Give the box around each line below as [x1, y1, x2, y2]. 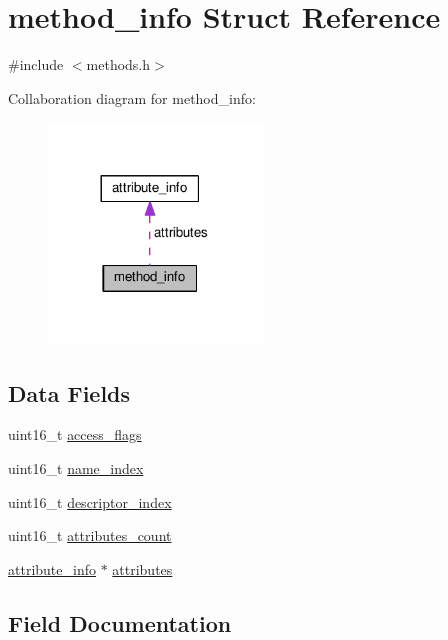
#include [8, 54, 64, 75]
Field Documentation [8, 607, 232, 638]
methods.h [86, 54, 151, 75]
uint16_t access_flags [8, 424, 142, 445]
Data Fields [8, 377, 131, 408]
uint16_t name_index [8, 458, 144, 479]
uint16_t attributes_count [8, 525, 172, 546]
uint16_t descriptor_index [8, 491, 172, 512]
